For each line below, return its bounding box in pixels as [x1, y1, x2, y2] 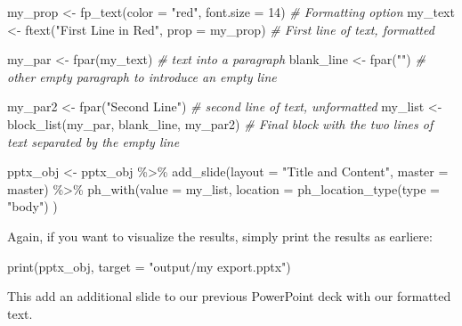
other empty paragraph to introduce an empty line [7, 67, 277, 86]
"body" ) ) [7, 197, 58, 216]
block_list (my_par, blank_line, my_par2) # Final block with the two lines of [7, 114, 434, 133]
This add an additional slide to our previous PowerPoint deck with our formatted [7, 287, 451, 306]
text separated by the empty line [7, 132, 180, 151]
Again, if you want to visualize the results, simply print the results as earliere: [7, 226, 433, 245]
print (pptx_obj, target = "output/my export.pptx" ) [7, 257, 291, 275]
